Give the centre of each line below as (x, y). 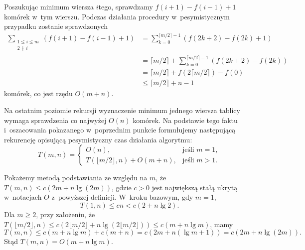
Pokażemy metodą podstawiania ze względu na (76, 178)
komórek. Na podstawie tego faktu (185, 120)
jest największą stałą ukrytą (195, 187)
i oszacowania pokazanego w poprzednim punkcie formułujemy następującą (120, 130)
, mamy (222, 224)
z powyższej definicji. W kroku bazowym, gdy (122, 197)
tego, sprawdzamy (126, 6)
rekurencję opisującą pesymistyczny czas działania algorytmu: (98, 139)
